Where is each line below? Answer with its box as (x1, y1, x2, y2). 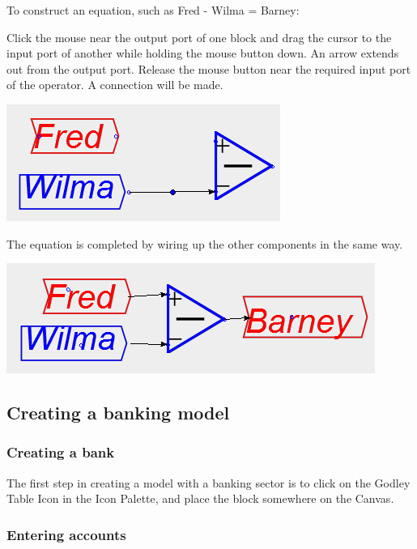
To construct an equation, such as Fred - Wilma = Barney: (6, 2, 300, 18)
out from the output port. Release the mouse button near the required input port (6, 60, 411, 77)
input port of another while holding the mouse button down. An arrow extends (6, 45, 399, 62)
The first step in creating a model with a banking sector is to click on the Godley (6, 474, 411, 491)
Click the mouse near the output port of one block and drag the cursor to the (6, 28, 392, 45)
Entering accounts (6, 524, 126, 544)
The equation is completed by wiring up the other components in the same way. (6, 235, 403, 252)
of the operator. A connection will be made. (6, 76, 223, 93)
